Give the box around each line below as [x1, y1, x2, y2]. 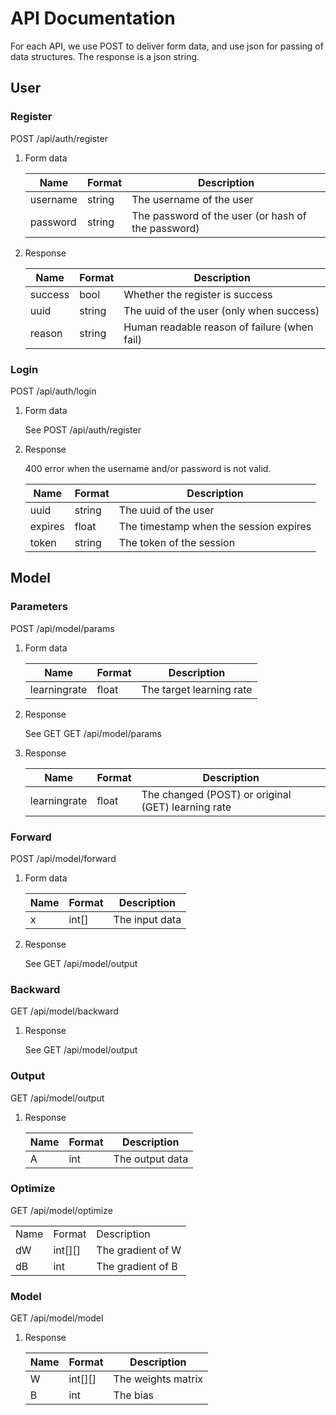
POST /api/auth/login [10, 385, 97, 397]
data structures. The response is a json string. [10, 50, 200, 62]
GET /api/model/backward [10, 1005, 119, 1017]
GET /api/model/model [10, 1312, 104, 1324]
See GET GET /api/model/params [24, 727, 162, 739]
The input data [113, 912, 182, 926]
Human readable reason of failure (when [123, 320, 314, 334]
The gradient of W [96, 1243, 182, 1257]
